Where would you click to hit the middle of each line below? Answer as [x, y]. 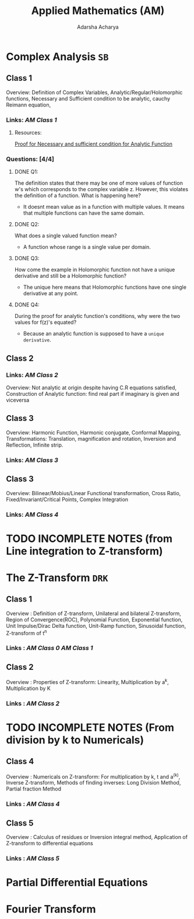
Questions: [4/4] [30, 159]
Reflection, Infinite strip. [35, 445]
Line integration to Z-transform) [84, 551]
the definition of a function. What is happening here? [77, 196]
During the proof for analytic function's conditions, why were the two [97, 316]
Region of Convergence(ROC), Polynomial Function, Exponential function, [94, 619]
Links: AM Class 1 [31, 120]
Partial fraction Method [33, 789]
